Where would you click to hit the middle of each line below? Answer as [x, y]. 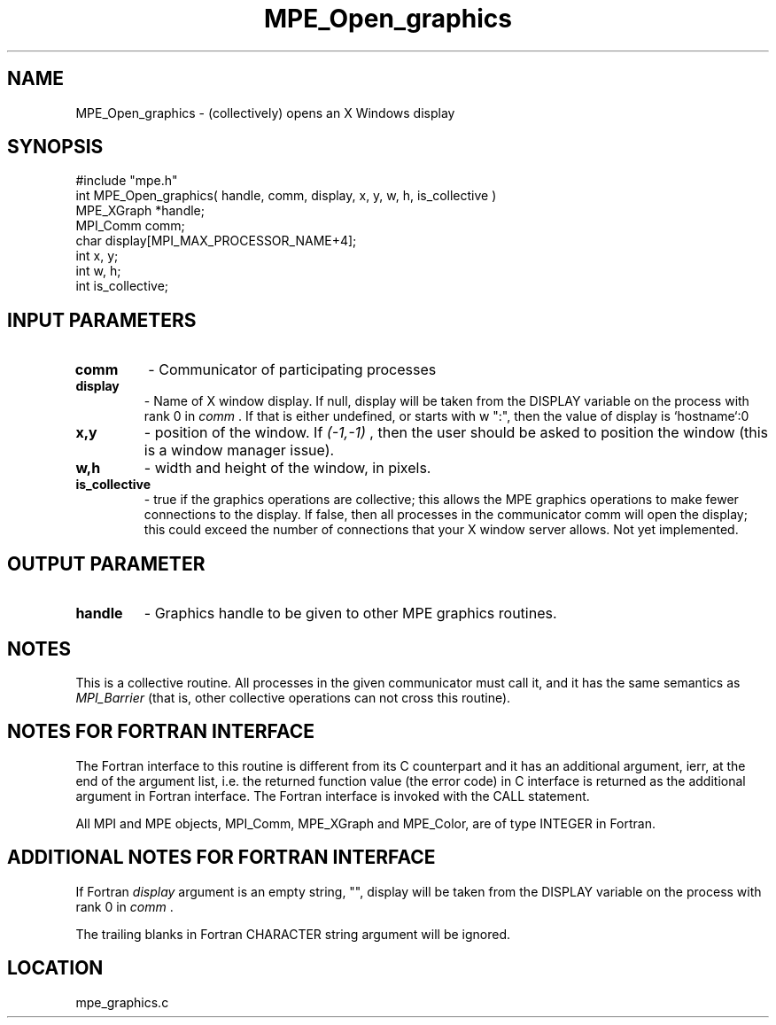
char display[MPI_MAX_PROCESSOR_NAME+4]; [216, 241]
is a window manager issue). [239, 450]
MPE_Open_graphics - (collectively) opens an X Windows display [265, 113]
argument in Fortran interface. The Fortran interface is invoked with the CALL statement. [333, 796]
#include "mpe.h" [127, 181]
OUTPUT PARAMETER [106, 563]
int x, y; [97, 256]
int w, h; [98, 271]
